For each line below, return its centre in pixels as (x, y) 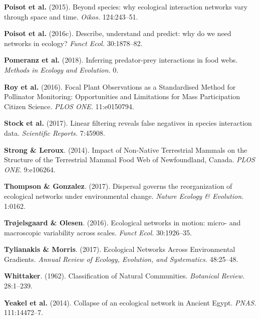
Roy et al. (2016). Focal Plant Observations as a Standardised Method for (120, 86)
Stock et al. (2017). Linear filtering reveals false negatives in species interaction (128, 123)
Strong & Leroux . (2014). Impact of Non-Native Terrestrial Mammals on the (126, 149)
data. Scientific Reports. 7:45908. (55, 132)
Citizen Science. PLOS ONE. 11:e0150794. (69, 106)
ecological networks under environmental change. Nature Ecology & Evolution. (124, 196)
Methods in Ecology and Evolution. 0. (61, 69)
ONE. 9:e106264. (30, 169)
